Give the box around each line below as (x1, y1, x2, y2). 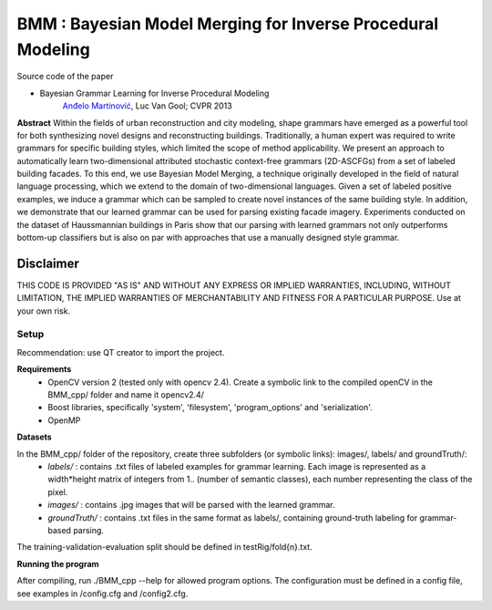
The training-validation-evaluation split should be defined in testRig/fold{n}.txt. (16, 542, 313, 553)
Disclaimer (16, 255, 79, 271)
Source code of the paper (16, 71, 114, 82)
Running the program (16, 558, 99, 569)
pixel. (47, 486, 68, 497)
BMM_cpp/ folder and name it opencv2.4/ (47, 389, 205, 400)
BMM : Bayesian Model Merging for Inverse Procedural (16, 14, 439, 34)
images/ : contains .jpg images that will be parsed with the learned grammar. (47, 500, 336, 511)
